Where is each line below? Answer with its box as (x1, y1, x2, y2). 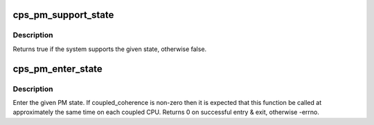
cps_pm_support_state (12, 9, 114, 21)
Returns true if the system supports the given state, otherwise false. (12, 45, 207, 53)
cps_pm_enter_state (12, 63, 103, 75)
